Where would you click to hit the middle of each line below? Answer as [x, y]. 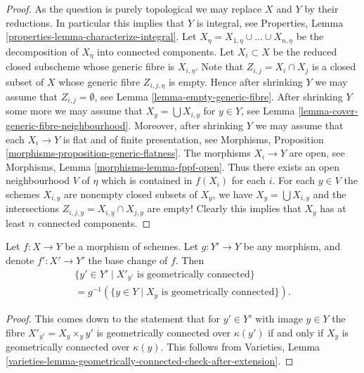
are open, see [317, 153]
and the [330, 194]
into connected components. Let [166, 51]
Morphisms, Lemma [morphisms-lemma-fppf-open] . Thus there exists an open [173, 166]
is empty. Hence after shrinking [235, 81]
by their [321, 8]
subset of [25, 81]
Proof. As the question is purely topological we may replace [134, 8]
